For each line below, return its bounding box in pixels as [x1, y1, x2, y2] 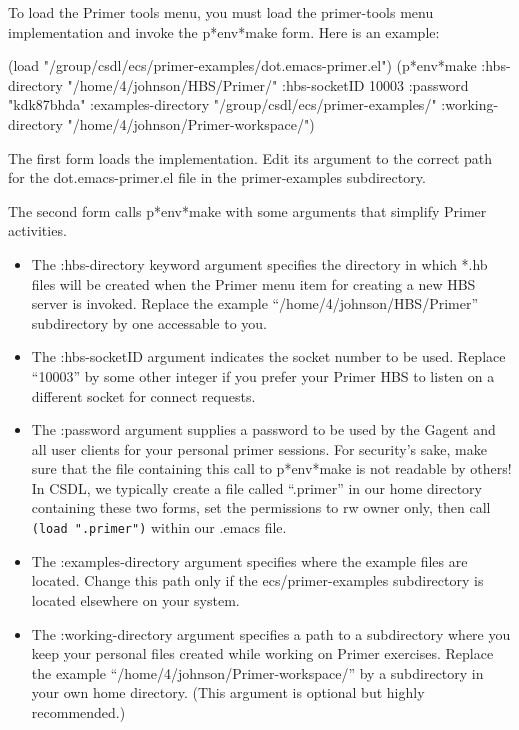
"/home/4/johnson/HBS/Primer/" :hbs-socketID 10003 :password [67, 74, 469, 95]
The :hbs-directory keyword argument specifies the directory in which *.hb [31, 253, 488, 274]
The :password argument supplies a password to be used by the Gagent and [31, 419, 496, 440]
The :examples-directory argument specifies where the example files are [31, 550, 468, 571]
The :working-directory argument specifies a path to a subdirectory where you [31, 623, 511, 644]
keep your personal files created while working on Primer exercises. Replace [31, 643, 494, 664]
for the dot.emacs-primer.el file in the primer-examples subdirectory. [8, 167, 426, 188]
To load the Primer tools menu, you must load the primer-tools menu [8, 2, 434, 22]
